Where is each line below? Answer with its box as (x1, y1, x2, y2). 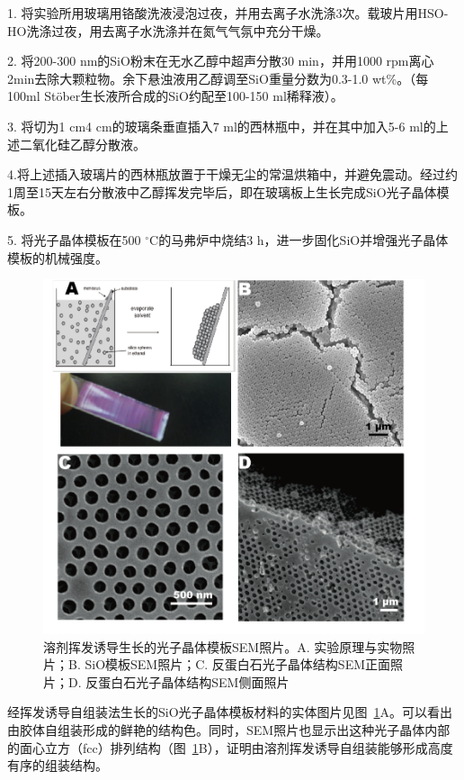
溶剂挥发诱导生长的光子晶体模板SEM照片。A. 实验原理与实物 (43, 637, 403, 656)
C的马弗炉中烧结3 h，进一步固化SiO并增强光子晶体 (149, 230, 449, 249)
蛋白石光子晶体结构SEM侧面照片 (98, 672, 290, 691)
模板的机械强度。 (7, 248, 108, 267)
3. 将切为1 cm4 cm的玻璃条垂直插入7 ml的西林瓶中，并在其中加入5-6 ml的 (7, 116, 436, 135)
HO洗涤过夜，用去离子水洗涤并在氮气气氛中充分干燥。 (7, 21, 329, 40)
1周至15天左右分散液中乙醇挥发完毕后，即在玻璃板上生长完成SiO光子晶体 (7, 182, 437, 201)
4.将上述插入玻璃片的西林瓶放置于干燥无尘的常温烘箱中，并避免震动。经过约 (7, 165, 458, 184)
